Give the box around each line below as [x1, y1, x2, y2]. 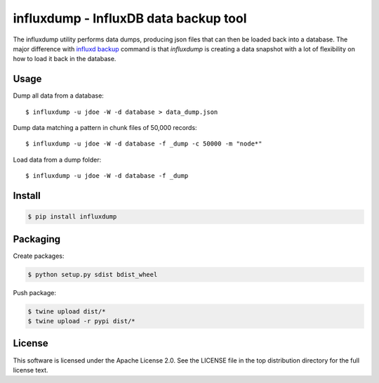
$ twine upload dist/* [27, 307, 106, 316]
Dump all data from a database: [13, 91, 105, 100]
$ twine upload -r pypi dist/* [27, 317, 136, 325]
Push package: [13, 288, 56, 297]
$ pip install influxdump [27, 213, 117, 221]
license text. [13, 365, 48, 374]
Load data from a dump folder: [13, 155, 102, 164]
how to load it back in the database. [13, 55, 117, 63]
